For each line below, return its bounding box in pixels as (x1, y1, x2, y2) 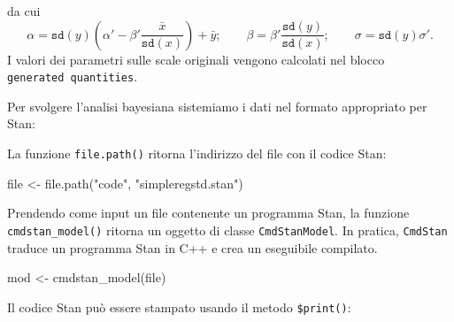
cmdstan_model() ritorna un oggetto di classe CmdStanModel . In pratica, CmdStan (7, 220, 448, 239)
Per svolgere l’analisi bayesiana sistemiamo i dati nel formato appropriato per (7, 96, 427, 115)
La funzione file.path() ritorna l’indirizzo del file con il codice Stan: (7, 144, 387, 163)
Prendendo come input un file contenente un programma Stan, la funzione (7, 203, 410, 222)
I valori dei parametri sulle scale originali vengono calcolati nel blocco (7, 50, 385, 68)
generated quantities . (7, 67, 138, 86)
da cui (7, 2, 41, 19)
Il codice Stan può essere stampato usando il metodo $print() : (7, 297, 351, 316)
